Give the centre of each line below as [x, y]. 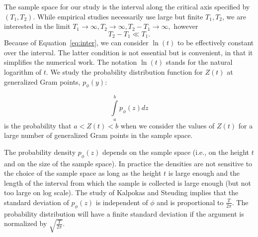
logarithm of [23, 72]
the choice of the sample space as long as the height [83, 173]
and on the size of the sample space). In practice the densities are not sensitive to [128, 163]
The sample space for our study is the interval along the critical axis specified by [127, 6]
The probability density [40, 152]
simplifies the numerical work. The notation [71, 62]
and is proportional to [190, 202]
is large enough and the [204, 173]
